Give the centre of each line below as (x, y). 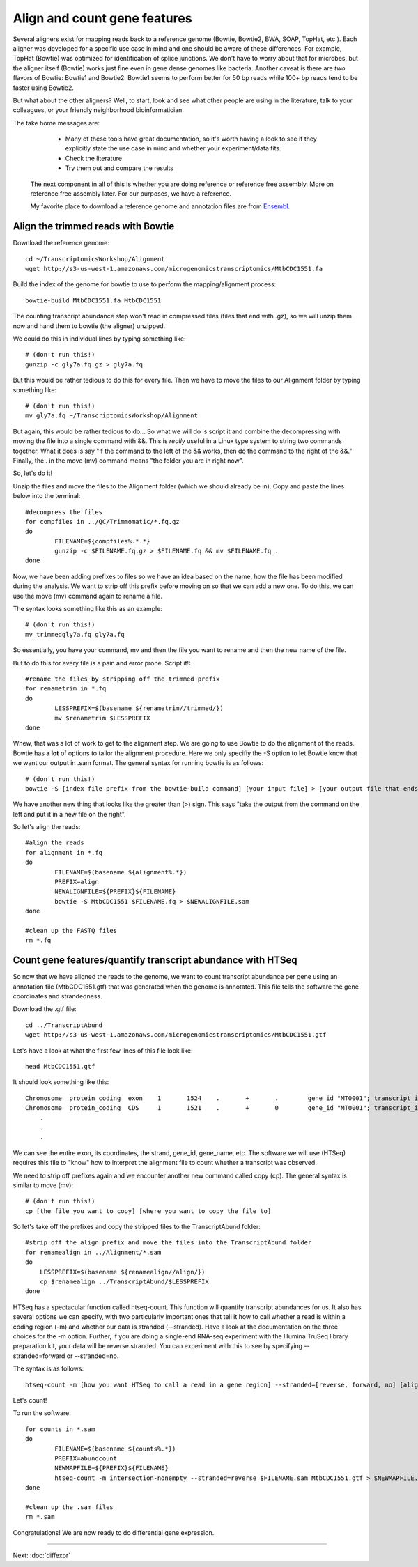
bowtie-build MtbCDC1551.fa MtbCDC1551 (93, 300)
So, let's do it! (32, 473)
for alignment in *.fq (64, 852)
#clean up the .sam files (70, 1507)
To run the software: (42, 1413)
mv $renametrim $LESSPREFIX (102, 718)
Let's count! (30, 1400)
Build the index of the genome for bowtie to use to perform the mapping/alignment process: (145, 284)
